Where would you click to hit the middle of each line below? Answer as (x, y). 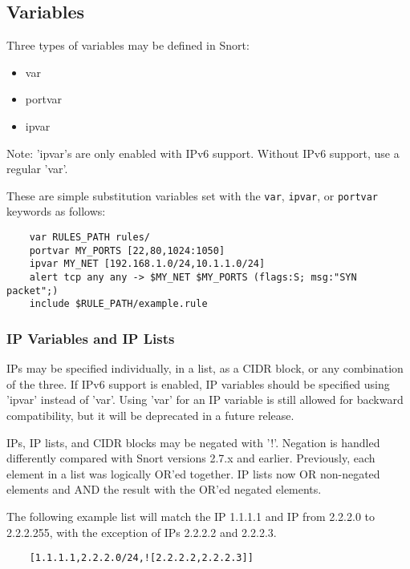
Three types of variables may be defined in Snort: (128, 45)
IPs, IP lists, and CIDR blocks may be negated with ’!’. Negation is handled (193, 442)
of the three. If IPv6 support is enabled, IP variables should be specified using (198, 383)
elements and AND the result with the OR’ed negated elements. (164, 489)
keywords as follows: (56, 211)
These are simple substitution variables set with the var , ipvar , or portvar (193, 195)
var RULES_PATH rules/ (89, 238)
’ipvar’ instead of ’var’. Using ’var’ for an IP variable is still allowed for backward (205, 400)
